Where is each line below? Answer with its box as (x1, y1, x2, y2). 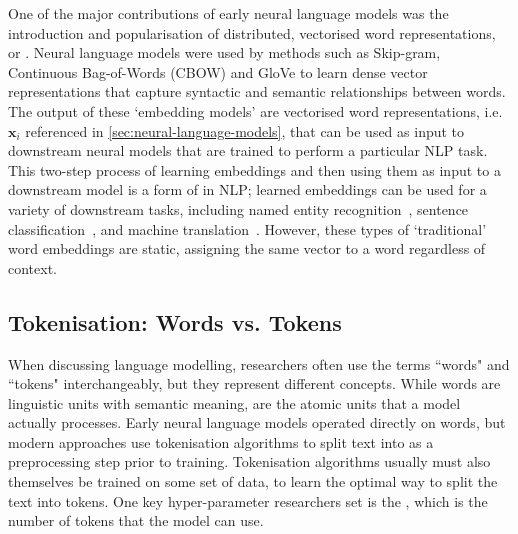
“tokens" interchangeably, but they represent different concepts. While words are (8, 373, 501, 394)
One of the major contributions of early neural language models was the (8, 3, 449, 23)
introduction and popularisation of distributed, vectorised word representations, (8, 22, 496, 43)
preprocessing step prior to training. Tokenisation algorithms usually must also (8, 451, 491, 472)
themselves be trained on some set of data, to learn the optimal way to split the (8, 471, 498, 492)
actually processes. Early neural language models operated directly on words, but (8, 412, 506, 433)
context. (8, 257, 57, 278)
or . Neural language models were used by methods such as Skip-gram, (8, 42, 441, 63)
